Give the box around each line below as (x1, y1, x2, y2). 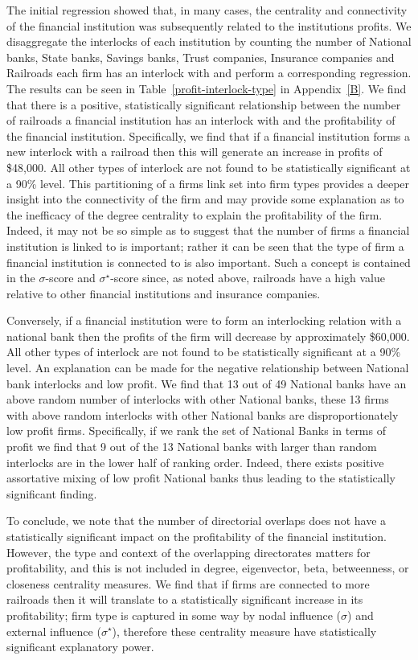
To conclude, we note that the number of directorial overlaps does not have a (6, 512, 387, 529)
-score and (45, 269, 96, 286)
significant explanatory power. (6, 638, 154, 655)
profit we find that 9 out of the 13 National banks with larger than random (6, 438, 377, 455)
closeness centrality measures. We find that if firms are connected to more (6, 575, 370, 592)
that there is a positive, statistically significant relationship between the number (6, 96, 401, 113)
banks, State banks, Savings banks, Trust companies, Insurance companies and (6, 48, 395, 65)
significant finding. (6, 485, 97, 502)
